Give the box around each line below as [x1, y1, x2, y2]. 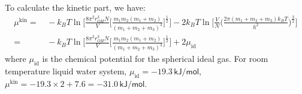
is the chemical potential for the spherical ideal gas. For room [42, 52, 268, 65]
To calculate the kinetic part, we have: [5, 1, 146, 13]
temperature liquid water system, [5, 64, 127, 77]
